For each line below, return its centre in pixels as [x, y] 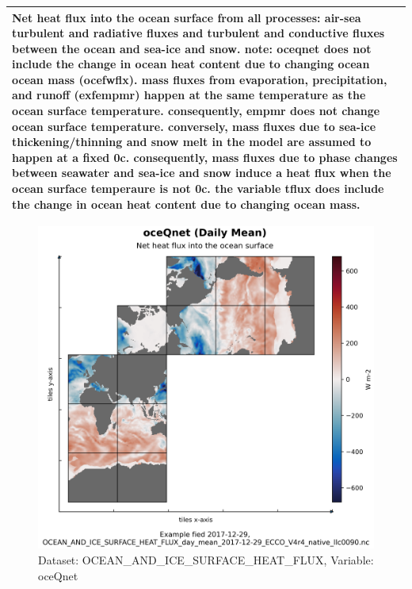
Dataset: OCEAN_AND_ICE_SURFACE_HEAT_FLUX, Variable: [206, 559]
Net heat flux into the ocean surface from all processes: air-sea [187, 17]
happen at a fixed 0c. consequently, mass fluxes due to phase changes [205, 157]
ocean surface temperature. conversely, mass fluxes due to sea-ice [194, 126]
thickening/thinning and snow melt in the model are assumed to [192, 142]
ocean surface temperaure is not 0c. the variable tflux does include [198, 189]
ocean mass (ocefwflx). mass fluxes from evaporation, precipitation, [200, 79]
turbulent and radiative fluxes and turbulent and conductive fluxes [198, 33]
